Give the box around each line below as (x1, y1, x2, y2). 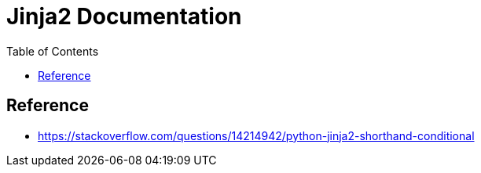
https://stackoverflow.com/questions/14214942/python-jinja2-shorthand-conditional (38, 128, 475, 142)
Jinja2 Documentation (6, 3, 242, 30)
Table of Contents (6, 44, 99, 58)
